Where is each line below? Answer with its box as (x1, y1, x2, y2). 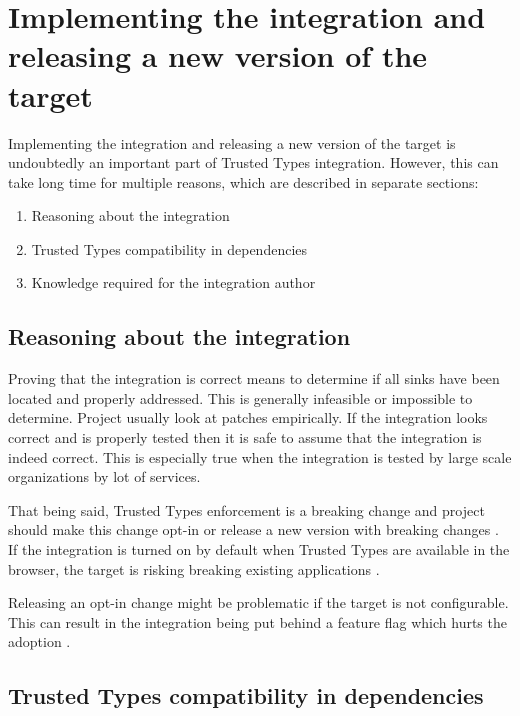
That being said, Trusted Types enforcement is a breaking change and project (8, 499, 485, 520)
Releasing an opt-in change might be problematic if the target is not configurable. (8, 592, 509, 613)
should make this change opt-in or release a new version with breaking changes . (8, 519, 499, 540)
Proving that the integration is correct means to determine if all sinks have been (8, 368, 500, 389)
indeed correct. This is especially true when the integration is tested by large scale (8, 446, 512, 467)
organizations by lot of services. (8, 466, 201, 487)
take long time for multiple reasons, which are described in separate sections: (8, 171, 479, 192)
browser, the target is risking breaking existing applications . (8, 558, 380, 579)
